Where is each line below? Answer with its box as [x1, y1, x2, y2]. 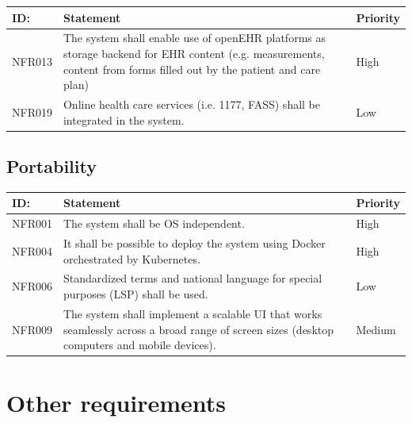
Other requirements [6, 386, 227, 419]
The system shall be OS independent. [63, 215, 245, 232]
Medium [356, 321, 396, 337]
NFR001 [12, 215, 52, 232]
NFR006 [12, 278, 52, 294]
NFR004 [12, 242, 52, 259]
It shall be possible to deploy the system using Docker [63, 235, 326, 252]
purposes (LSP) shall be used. [63, 286, 208, 302]
